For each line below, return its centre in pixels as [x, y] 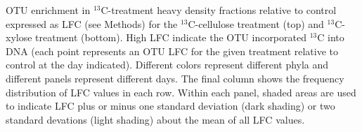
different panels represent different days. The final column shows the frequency [175, 78]
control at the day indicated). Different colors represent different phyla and [167, 65]
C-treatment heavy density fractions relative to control [219, 10]
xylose [19, 37]
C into [331, 37]
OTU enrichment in [48, 10]
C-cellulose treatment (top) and [256, 23]
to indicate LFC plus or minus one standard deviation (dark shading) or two [170, 106]
